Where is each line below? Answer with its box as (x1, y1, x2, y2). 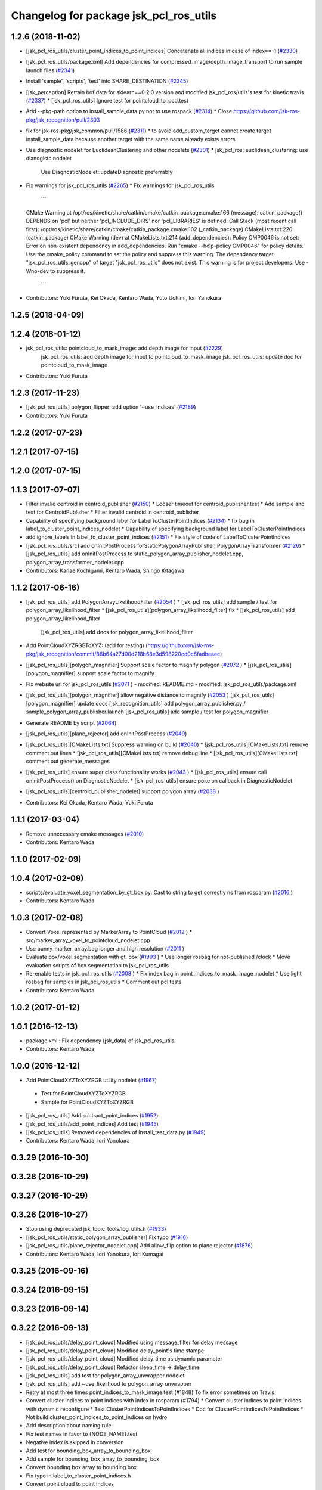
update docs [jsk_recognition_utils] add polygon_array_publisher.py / (76, 700, 246, 707)
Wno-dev (26, 267, 49, 274)
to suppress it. (49, 267, 86, 274)
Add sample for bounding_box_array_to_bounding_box (26, 1455, 160, 1463)
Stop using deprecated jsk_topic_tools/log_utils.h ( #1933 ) (26, 1225, 166, 1233)
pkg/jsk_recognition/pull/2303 (26, 116, 100, 123)
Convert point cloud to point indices (26, 1480, 114, 1488)
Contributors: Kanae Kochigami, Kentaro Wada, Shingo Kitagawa (26, 567, 185, 574)
